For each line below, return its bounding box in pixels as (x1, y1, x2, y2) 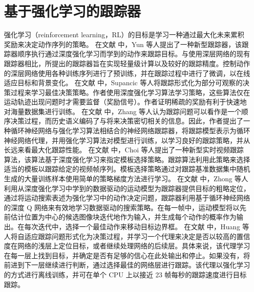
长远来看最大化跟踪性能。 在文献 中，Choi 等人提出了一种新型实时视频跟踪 (4, 145, 244, 155)
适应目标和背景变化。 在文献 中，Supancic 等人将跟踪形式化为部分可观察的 (4, 77, 243, 88)
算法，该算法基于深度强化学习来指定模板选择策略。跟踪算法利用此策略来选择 (4, 154, 250, 164)
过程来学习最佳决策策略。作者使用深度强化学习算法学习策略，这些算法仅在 (10, 87, 250, 97)
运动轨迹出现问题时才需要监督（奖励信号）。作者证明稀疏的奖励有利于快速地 (4, 97, 247, 107)
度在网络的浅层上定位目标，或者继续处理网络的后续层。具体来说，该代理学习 (4, 241, 250, 251)
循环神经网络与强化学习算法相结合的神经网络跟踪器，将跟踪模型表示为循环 (10, 125, 250, 136)
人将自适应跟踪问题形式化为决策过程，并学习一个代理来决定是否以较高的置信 (4, 231, 250, 241)
